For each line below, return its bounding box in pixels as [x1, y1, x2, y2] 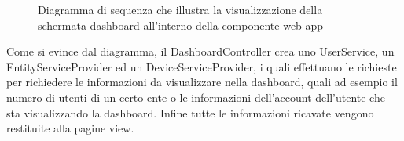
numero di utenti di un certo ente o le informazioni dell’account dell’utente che [6, 89, 385, 105]
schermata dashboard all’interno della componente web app [38, 16, 324, 33]
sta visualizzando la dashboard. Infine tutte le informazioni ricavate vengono [6, 104, 374, 121]
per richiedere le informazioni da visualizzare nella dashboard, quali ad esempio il [6, 74, 398, 90]
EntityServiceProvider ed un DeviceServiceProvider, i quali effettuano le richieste [6, 58, 397, 74]
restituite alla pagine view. [6, 120, 134, 136]
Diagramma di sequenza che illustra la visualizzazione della [38, 2, 323, 17]
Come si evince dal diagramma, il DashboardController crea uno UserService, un [6, 43, 395, 60]
